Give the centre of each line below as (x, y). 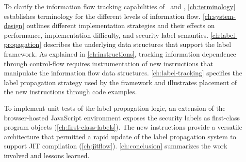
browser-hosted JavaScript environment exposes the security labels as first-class (122, 117)
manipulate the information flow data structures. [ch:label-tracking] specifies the (123, 73)
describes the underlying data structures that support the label (137, 44)
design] (14, 25)
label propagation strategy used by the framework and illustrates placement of (121, 82)
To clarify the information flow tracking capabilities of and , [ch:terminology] (120, 6)
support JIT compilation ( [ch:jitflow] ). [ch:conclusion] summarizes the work (116, 146)
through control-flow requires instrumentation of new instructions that (109, 63)
